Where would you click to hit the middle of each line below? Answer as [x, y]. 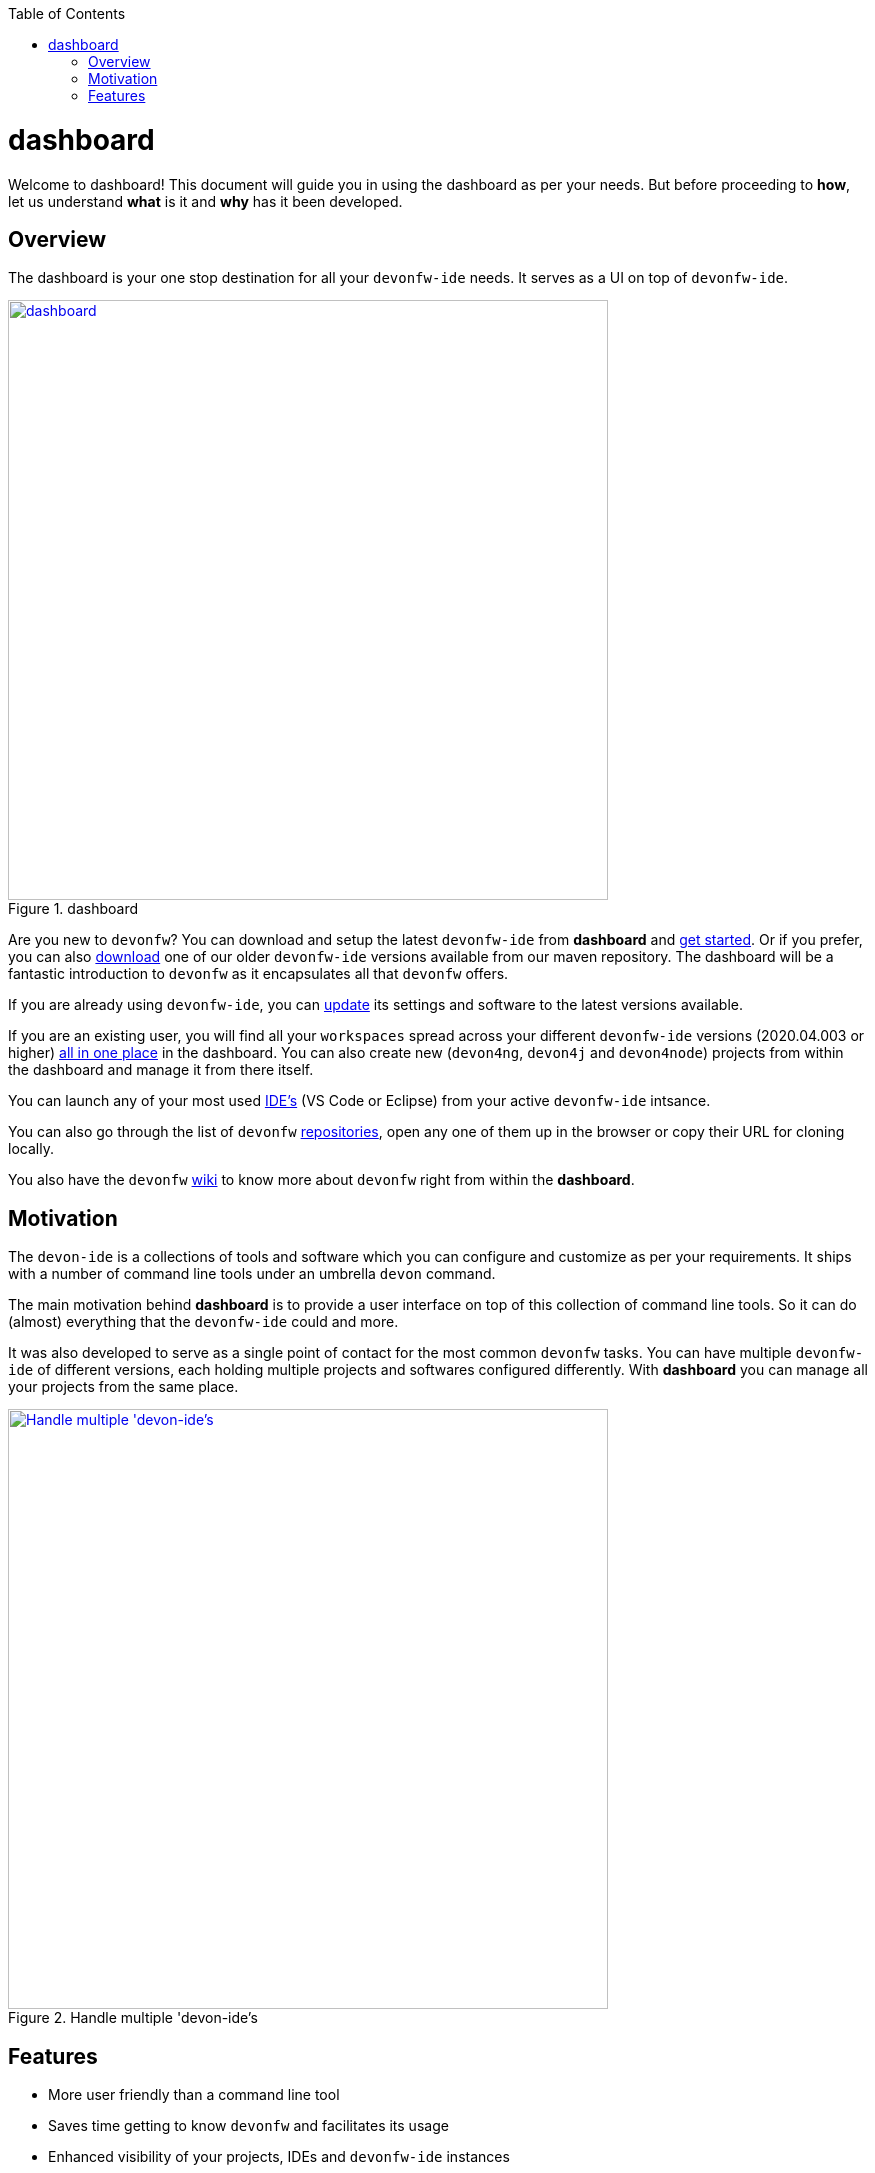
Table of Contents [67, 13]
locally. [31, 1149]
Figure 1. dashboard [73, 909]
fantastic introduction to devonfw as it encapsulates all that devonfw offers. [258, 974]
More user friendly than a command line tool [194, 2095]
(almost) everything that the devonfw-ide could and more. [203, 1322]
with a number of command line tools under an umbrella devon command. [252, 1274]
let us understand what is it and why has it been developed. [205, 201]
